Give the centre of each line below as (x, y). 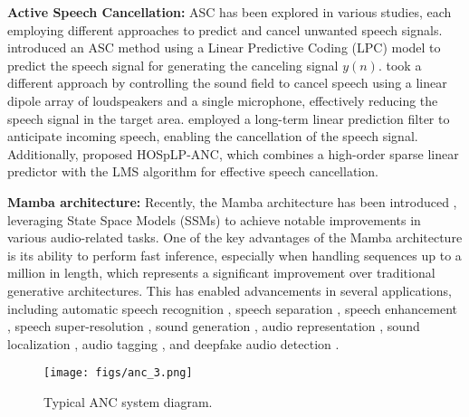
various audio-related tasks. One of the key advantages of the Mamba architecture (235, 237)
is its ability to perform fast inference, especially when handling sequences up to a (234, 255)
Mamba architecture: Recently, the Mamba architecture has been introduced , (232, 201)
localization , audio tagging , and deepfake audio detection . (173, 343)
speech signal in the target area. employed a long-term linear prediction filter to (229, 118)
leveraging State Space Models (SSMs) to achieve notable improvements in (214, 219)
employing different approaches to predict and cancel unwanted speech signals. (225, 29)
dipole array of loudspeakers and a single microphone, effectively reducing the (223, 100)
